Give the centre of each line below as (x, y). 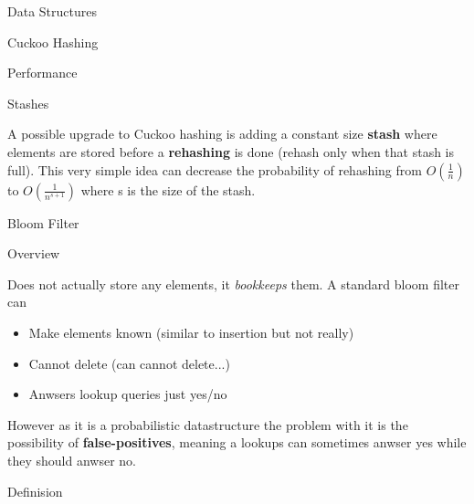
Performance (42, 73)
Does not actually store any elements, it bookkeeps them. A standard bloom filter (233, 283)
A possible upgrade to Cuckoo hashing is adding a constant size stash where (222, 134)
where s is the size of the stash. (168, 189)
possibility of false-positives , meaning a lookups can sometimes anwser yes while (237, 442)
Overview (34, 253)
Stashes (28, 103)
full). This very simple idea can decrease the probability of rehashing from (215, 169)
